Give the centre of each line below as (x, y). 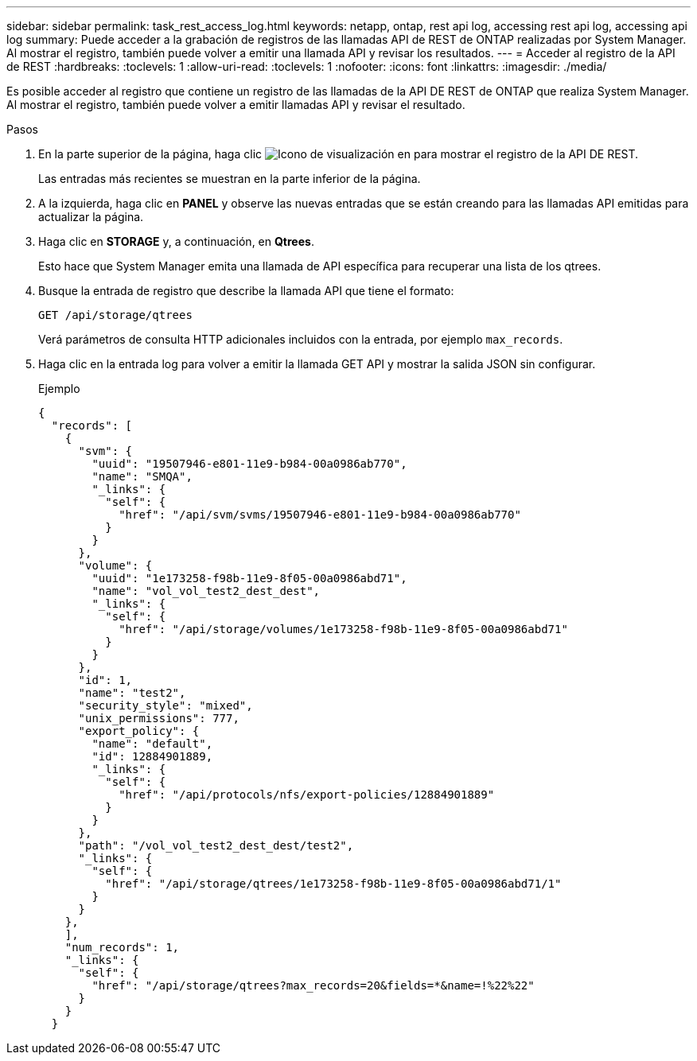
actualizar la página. (91, 217)
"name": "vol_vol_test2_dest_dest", (206, 591)
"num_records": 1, (122, 947)
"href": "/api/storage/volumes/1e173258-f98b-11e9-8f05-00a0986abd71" (343, 629)
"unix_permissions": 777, (159, 718)
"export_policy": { (139, 731)
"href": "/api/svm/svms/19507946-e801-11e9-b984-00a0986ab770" (320, 515)
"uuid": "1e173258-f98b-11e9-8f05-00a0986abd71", (249, 578)
